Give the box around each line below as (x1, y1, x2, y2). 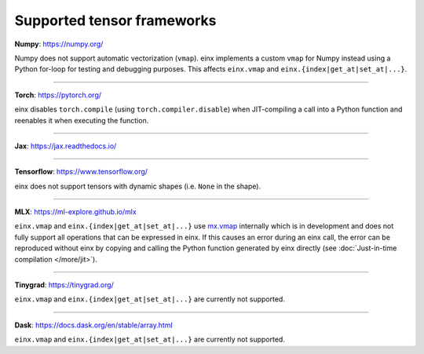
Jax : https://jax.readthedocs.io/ (14, 141, 117, 151)
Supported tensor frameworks (14, 12, 217, 29)
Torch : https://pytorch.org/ (14, 90, 102, 100)
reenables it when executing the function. (14, 115, 149, 125)
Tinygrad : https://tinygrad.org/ (14, 280, 114, 290)
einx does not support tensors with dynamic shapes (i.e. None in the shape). (14, 181, 261, 191)
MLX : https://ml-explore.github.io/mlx (14, 207, 137, 217)
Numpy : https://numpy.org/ (14, 39, 104, 49)
